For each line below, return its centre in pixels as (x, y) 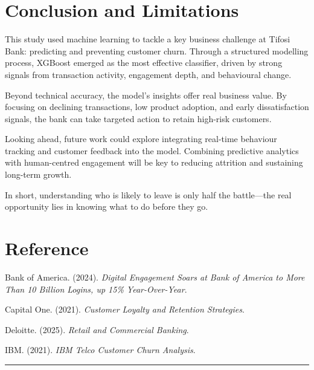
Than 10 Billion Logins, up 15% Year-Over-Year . (96, 289)
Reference (47, 248)
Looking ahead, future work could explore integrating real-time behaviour (141, 139)
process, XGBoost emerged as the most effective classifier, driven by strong (144, 63)
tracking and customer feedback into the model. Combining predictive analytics (152, 150)
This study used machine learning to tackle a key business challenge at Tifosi (148, 39)
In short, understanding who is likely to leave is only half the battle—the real (148, 194)
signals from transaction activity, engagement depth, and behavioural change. (148, 74)
